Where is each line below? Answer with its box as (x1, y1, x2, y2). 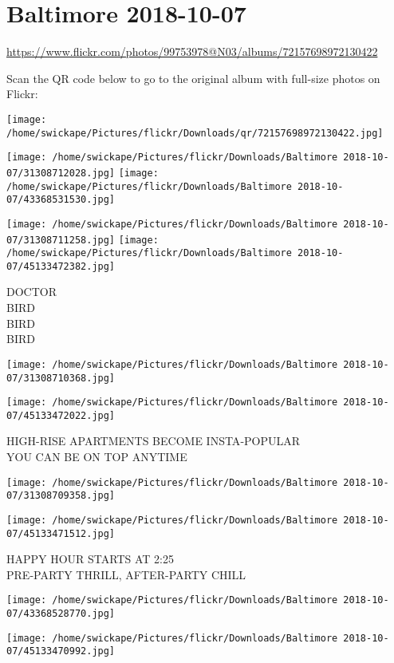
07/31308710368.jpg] (6, 372, 116, 384)
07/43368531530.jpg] (6, 194, 116, 206)
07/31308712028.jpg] (6, 167, 116, 179)
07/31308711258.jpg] (6, 234, 116, 246)
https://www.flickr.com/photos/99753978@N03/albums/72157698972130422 (6, 43, 378, 60)
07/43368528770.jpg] (6, 608, 116, 620)
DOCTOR (6, 283, 57, 300)
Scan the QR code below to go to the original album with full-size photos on (6, 69, 380, 86)
